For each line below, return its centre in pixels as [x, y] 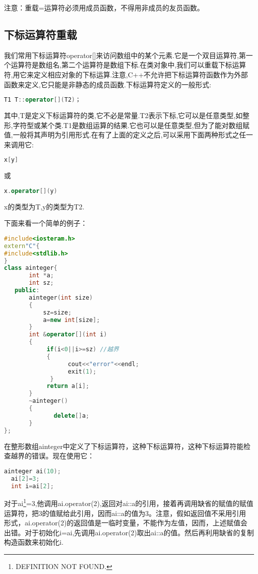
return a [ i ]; [68, 386]
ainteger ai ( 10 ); [32, 471]
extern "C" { [22, 246]
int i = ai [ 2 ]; [32, 486]
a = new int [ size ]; [71, 320]
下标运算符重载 [40, 34]
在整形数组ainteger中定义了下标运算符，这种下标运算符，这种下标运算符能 [124, 446]
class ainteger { [31, 268]
